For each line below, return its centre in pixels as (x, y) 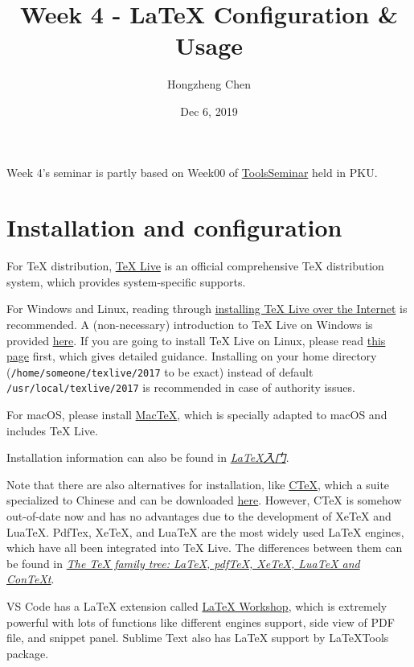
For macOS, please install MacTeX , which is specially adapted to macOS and (197, 415)
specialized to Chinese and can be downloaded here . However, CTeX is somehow (204, 500)
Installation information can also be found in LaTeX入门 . (148, 457)
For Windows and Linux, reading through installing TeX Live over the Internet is (207, 309)
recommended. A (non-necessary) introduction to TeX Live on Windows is (190, 324)
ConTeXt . (31, 579)
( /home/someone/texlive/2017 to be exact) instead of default (160, 371)
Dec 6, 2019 (209, 111)
